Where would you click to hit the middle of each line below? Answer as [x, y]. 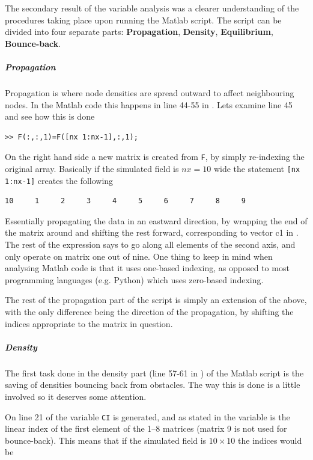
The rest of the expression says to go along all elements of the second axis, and [150, 244]
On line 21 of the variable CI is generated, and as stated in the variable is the [147, 416]
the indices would [270, 440]
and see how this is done [50, 116]
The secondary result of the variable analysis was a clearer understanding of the [152, 8]
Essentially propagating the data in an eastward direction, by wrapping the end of [156, 220]
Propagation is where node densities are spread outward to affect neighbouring [150, 92]
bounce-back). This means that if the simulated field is [106, 440]
